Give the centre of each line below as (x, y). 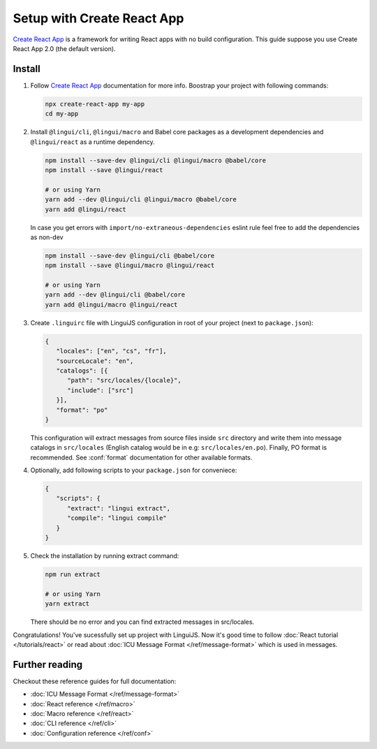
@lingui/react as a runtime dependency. (93, 142)
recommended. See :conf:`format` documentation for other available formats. (141, 457)
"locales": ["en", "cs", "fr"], (111, 351)
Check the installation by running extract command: (105, 556)
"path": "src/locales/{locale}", (124, 380)
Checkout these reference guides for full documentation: (95, 681)
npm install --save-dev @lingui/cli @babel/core (130, 256)
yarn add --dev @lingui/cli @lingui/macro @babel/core (141, 200)
